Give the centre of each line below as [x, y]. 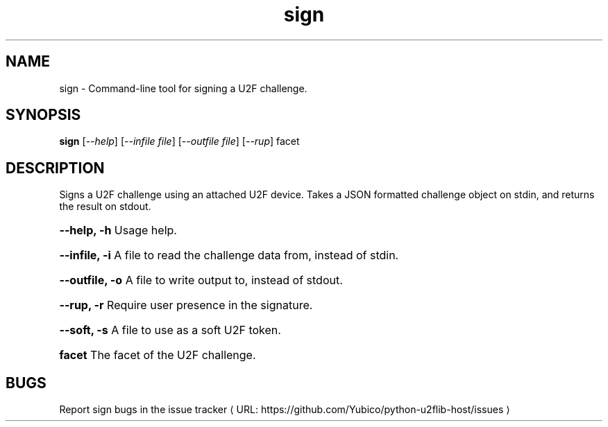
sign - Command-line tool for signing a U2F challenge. [183, 88]
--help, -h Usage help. [118, 230]
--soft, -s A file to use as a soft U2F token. [170, 330]
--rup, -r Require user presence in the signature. [186, 305]
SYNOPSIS [43, 115]
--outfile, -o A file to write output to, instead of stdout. [201, 280]
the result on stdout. [105, 207]
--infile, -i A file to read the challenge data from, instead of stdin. [229, 255]
